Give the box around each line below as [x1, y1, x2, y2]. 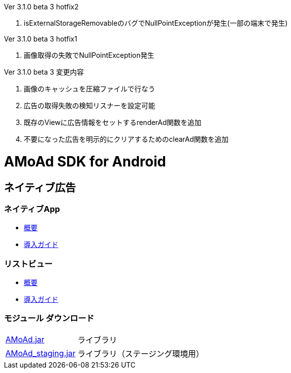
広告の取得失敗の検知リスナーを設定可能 [24, 101, 155, 110]
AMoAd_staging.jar [5, 348, 76, 358]
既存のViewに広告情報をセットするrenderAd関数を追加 [24, 118, 202, 126]
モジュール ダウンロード [4, 313, 94, 324]
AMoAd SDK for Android [4, 153, 166, 170]
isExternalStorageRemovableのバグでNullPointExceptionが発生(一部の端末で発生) [24, 19, 288, 27]
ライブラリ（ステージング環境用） [77, 348, 204, 359]
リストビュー [4, 258, 53, 269]
